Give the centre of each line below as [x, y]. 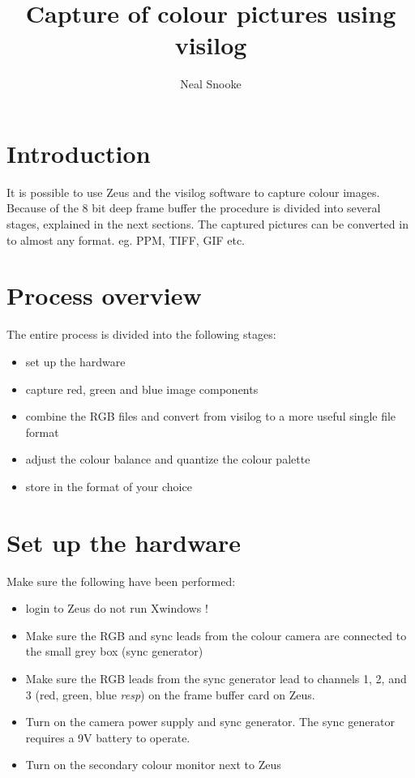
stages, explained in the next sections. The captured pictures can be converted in [207, 224]
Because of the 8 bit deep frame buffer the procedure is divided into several [194, 208]
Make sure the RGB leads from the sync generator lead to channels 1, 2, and [216, 678]
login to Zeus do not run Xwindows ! [117, 608]
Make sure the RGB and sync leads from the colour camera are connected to [216, 635]
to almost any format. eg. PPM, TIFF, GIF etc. [126, 239]
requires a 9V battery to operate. [108, 737]
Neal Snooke [211, 84]
